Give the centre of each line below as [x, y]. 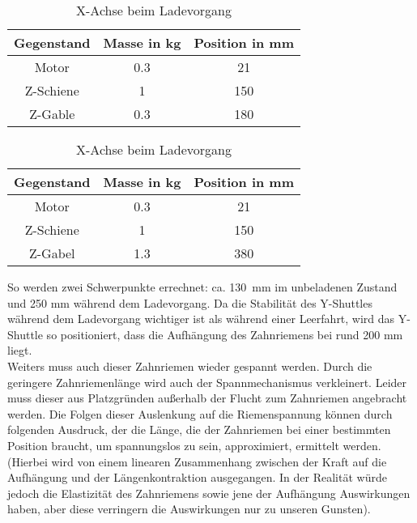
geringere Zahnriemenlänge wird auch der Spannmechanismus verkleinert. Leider [207, 382]
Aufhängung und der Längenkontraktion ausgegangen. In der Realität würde [197, 477]
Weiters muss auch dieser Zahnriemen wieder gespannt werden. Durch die [190, 366]
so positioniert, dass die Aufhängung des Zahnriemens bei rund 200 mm [225, 334]
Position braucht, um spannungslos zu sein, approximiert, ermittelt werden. [194, 445]
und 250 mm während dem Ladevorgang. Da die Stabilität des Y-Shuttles [190, 302]
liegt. [20, 350]
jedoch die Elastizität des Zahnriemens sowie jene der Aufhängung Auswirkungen [209, 493]
